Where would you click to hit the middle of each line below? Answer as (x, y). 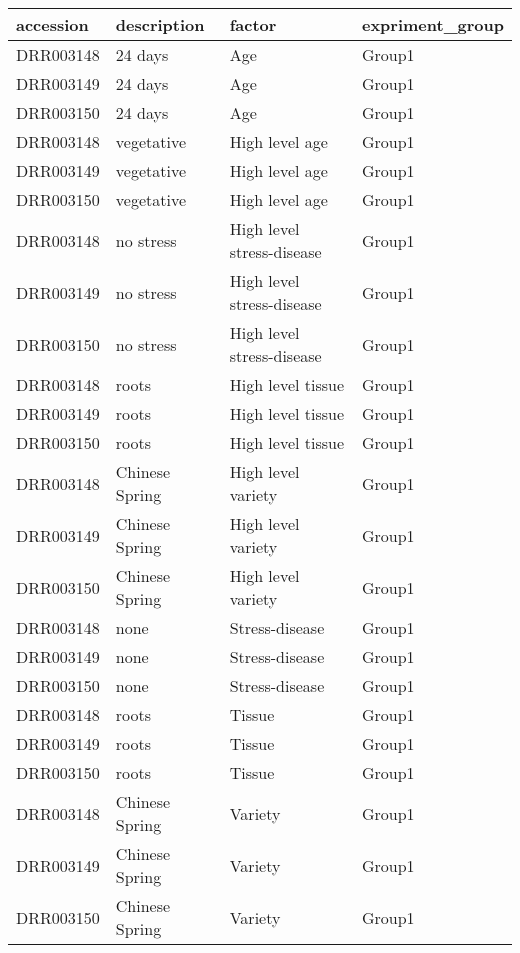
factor (253, 24)
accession (52, 24)
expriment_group (432, 24)
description (160, 24)
